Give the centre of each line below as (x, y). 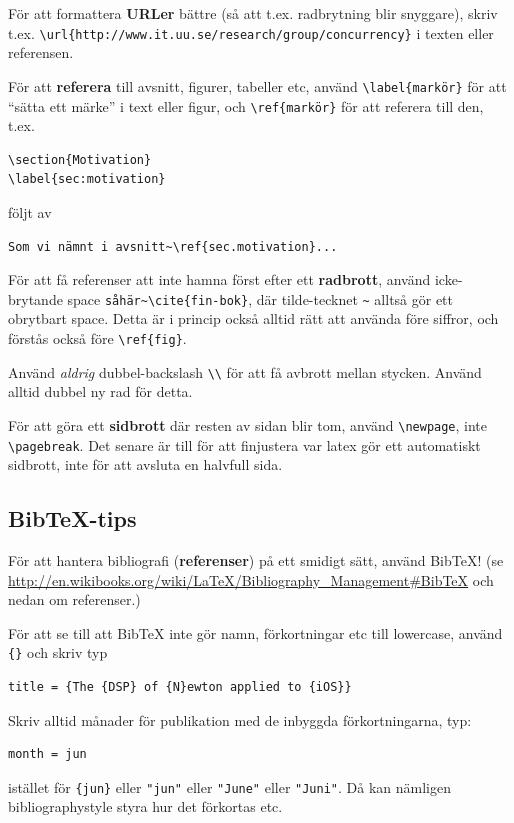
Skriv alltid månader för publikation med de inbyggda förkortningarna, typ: (240, 719)
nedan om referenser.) (74, 599)
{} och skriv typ (58, 652)
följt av (30, 211)
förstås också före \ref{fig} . (97, 337)
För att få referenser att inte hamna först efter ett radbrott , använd (219, 279)
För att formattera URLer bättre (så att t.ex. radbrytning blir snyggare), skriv (253, 13)
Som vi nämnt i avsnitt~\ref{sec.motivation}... (173, 246)
